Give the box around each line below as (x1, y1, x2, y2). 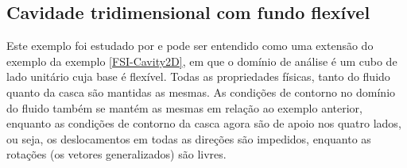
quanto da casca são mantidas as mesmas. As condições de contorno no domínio (6, 83, 396, 100)
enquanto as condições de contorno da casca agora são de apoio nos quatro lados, (6, 115, 401, 132)
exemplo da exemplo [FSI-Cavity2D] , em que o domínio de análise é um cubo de (6, 52, 397, 69)
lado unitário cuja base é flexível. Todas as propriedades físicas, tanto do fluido (6, 68, 390, 85)
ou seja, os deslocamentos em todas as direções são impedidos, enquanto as (6, 130, 371, 147)
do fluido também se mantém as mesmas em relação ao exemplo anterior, (6, 99, 362, 116)
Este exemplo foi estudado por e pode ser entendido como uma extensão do (6, 37, 374, 54)
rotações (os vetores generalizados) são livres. (6, 146, 227, 162)
